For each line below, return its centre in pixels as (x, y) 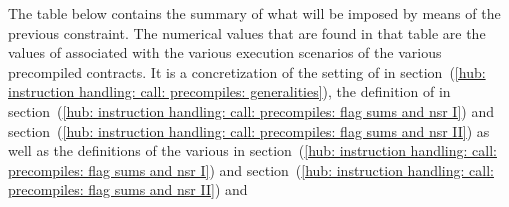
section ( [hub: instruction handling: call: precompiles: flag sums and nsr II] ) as (249, 130)
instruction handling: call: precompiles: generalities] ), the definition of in (229, 91)
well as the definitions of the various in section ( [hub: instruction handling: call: (252, 150)
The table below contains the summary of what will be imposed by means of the (254, 13)
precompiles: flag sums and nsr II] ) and (128, 189)
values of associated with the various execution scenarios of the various (225, 52)
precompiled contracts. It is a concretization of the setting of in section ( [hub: (247, 71)
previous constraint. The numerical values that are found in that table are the (247, 32)
